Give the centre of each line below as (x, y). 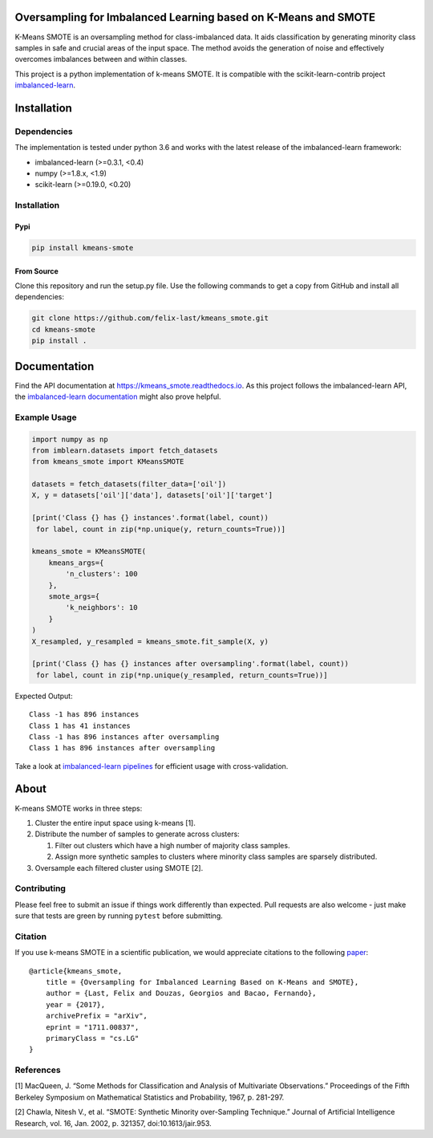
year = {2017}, (75, 1004)
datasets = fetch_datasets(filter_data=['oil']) (129, 484)
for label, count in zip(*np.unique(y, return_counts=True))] (161, 529)
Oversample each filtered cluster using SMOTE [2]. (119, 868)
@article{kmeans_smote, (76, 971)
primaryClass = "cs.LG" (92, 1038)
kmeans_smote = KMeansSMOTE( (89, 551)
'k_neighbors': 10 (101, 608)
